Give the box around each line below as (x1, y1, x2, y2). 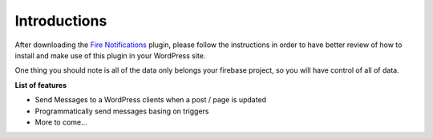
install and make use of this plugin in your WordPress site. (14, 50, 206, 60)
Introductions (14, 12, 107, 30)
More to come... (34, 117, 87, 127)
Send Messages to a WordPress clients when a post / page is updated (34, 95, 267, 105)
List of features (14, 80, 67, 89)
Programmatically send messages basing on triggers (34, 106, 209, 116)
